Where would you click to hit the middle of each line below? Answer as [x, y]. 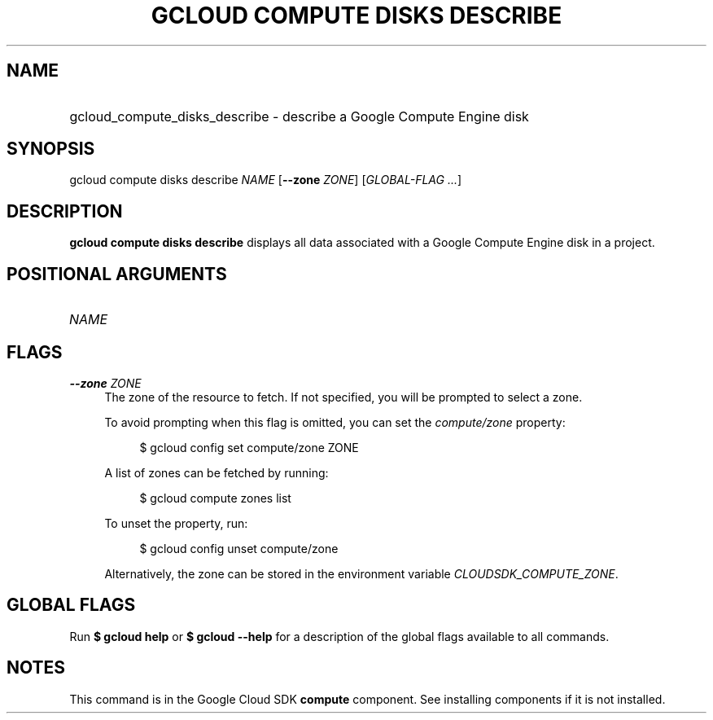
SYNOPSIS [51, 149]
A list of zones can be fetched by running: [217, 472]
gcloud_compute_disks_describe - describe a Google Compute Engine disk [299, 116]
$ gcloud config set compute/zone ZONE [249, 447]
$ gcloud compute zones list [215, 498]
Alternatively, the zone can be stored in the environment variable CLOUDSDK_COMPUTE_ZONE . [361, 573]
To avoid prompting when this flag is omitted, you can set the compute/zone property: [335, 422]
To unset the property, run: [176, 523]
